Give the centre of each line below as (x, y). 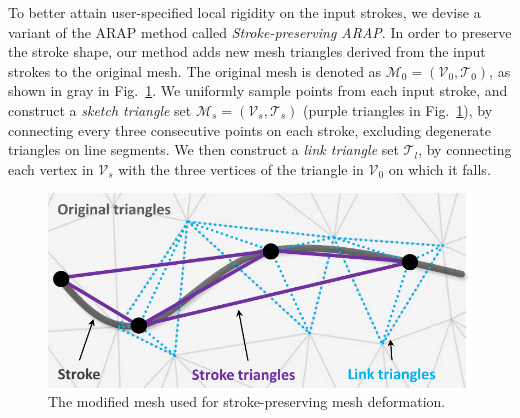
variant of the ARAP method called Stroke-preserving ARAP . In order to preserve (260, 31)
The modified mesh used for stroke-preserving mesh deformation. (247, 401)
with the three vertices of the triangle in (241, 168)
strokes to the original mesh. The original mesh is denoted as (195, 70)
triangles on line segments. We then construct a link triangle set (203, 149)
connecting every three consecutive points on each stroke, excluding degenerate (249, 129)
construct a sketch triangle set (100, 109)
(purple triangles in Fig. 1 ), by (398, 109)
